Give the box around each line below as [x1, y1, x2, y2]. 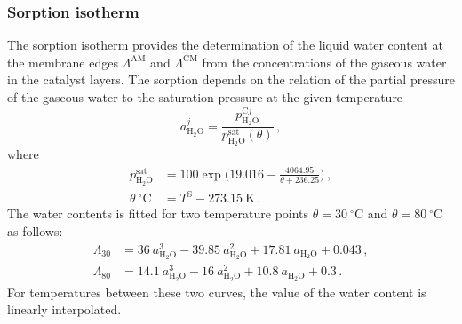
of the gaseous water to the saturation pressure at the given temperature [7, 88, 403, 106]
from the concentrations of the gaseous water [202, 52, 447, 71]
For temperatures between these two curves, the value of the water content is [7, 282, 426, 301]
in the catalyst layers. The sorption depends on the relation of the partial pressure [7, 70, 455, 89]
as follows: [7, 221, 63, 240]
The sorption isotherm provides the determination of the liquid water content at [7, 36, 443, 54]
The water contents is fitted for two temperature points [7, 204, 309, 223]
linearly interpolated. [7, 300, 122, 319]
